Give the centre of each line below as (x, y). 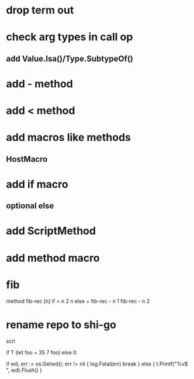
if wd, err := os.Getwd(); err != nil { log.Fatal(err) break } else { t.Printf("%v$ (97, 364)
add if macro (37, 184)
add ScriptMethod (51, 231)
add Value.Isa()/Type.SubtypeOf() (70, 58)
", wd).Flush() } (24, 370)
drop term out (40, 10)
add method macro (53, 258)
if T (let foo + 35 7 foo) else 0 (41, 352)
